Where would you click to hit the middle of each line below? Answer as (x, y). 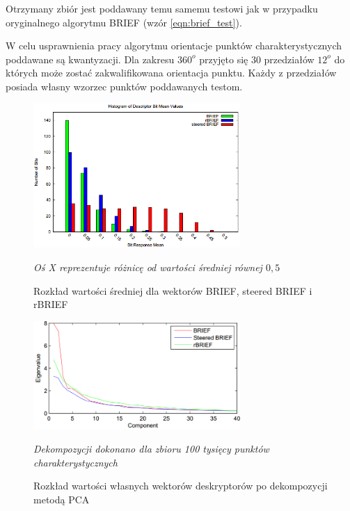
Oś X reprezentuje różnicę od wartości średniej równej (148, 267)
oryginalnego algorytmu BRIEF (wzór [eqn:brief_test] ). (124, 22)
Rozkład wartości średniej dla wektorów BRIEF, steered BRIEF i (173, 290)
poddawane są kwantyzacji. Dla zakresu (90, 59)
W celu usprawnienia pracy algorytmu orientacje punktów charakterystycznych (174, 46)
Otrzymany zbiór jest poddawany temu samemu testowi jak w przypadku (162, 8)
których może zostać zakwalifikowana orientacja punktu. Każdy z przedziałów (171, 73)
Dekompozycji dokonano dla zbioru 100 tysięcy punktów (151, 449)
